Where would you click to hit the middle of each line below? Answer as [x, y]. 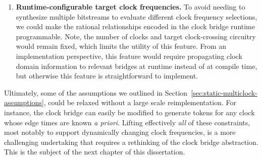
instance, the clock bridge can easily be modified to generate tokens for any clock [129, 112]
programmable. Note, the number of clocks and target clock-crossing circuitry [136, 36]
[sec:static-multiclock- [224, 92]
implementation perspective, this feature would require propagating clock [129, 56]
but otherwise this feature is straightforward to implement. [107, 76]
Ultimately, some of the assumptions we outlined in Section [96, 92]
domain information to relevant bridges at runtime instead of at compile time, [137, 66]
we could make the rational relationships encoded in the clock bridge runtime [135, 26]
